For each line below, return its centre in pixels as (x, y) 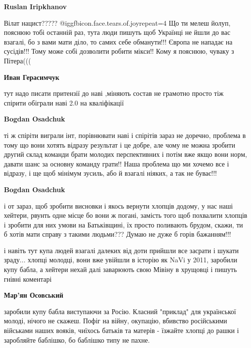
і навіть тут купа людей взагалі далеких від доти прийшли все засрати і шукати (121, 250)
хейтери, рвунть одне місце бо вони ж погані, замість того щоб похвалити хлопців (126, 215)
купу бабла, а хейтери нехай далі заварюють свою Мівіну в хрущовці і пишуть (120, 269)
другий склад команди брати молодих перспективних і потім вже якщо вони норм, (125, 154)
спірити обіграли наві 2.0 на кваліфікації (64, 102)
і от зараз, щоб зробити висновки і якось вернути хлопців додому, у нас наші (118, 205)
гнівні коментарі (28, 279)
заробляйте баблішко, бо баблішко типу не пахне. (77, 340)
